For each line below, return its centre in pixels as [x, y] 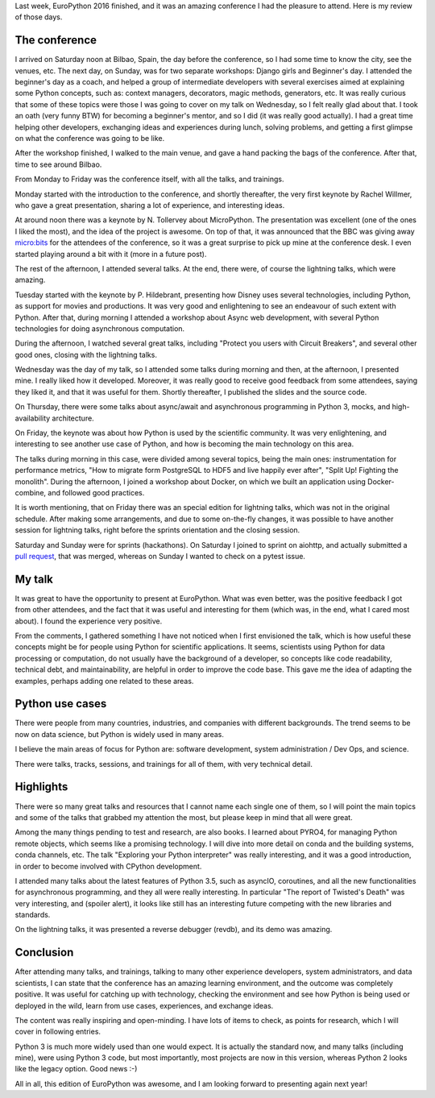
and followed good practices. [96, 492]
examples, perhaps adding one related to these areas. [104, 681]
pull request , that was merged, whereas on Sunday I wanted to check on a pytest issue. [160, 556]
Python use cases [61, 704]
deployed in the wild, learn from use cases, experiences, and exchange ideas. [144, 1005]
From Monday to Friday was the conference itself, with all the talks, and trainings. [150, 179]
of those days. [39, 17]
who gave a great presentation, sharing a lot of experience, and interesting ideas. [150, 205]
